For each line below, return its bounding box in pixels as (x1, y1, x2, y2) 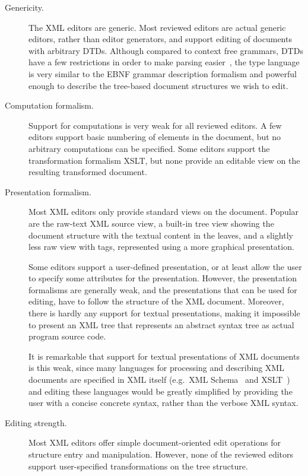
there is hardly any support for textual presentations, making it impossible (28, 307, 300, 319)
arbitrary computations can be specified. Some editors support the (28, 142, 270, 154)
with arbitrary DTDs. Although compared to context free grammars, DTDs (28, 44, 303, 56)
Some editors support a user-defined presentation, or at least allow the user (28, 260, 302, 272)
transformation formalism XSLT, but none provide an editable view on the (28, 154, 300, 166)
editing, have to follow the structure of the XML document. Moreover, (28, 295, 284, 307)
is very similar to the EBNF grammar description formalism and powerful (28, 67, 297, 80)
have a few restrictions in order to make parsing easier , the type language (28, 56, 300, 68)
